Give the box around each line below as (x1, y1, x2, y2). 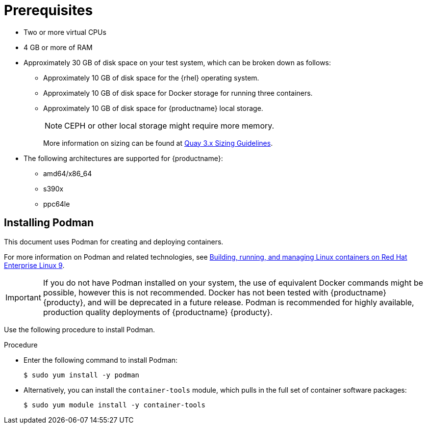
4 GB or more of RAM (24, 43, 93, 52)
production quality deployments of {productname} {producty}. (43, 307, 273, 317)
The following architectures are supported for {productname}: (24, 154, 223, 162)
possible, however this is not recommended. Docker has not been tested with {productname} (43, 287, 387, 297)
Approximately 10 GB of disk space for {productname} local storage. (43, 104, 263, 112)
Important (5, 292, 41, 302)
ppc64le (43, 199, 70, 208)
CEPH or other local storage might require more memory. (64, 120, 275, 131)
